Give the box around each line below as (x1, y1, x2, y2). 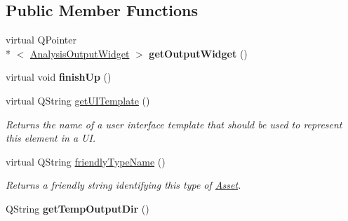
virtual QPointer (6, 32, 77, 47)
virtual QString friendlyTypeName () (6, 154, 166, 168)
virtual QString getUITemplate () (6, 93, 150, 107)
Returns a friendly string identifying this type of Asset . (6, 178, 241, 192)
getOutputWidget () (149, 46, 248, 60)
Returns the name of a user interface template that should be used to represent (6, 116, 342, 131)
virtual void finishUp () (6, 69, 112, 84)
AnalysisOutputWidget (30, 46, 130, 60)
